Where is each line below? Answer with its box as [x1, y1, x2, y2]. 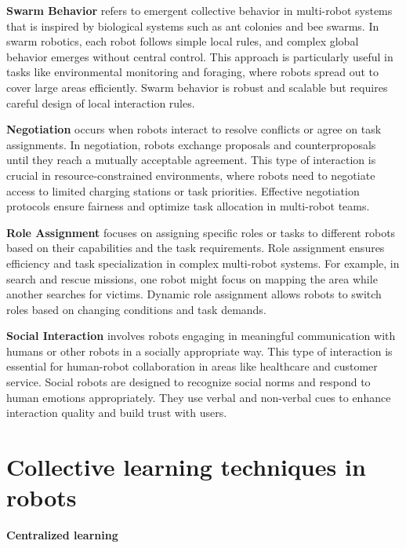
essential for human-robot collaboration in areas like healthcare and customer [6, 358, 378, 374]
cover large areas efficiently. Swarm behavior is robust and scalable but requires [6, 79, 388, 95]
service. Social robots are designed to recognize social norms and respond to [6, 374, 371, 390]
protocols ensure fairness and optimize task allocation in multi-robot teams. [6, 198, 370, 214]
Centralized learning [6, 527, 118, 543]
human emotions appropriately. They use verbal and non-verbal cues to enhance [6, 389, 391, 405]
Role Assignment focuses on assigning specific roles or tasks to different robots [6, 224, 396, 240]
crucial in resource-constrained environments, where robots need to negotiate [6, 166, 375, 183]
